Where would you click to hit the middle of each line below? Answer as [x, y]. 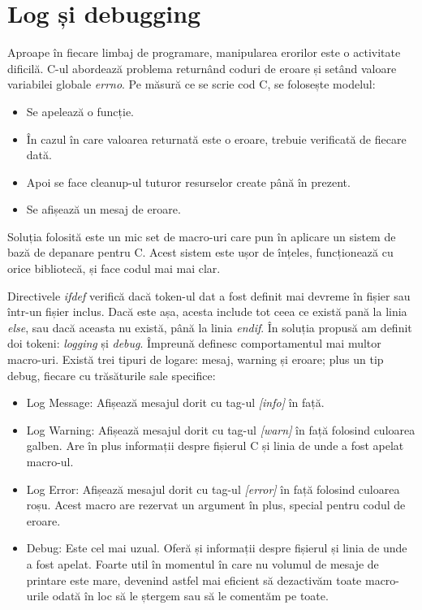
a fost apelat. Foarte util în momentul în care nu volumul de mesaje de [202, 563]
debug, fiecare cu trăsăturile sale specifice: [112, 375]
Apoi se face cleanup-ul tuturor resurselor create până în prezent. [188, 182]
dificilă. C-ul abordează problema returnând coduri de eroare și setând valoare [202, 68]
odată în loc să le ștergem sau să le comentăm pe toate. [190, 596]
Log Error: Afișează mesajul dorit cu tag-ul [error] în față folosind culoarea [213, 489]
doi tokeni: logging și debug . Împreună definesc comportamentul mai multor [194, 343]
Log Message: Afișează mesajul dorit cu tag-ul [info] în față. [175, 402]
